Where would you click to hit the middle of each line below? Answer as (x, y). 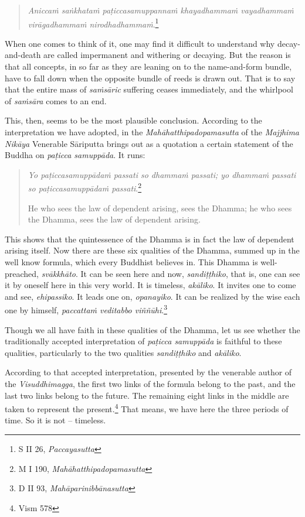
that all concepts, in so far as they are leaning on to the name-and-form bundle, (148, 66)
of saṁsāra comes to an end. (56, 100)
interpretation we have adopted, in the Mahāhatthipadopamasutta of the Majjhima (152, 132)
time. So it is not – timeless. (55, 420)
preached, (22, 273)
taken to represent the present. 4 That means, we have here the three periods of (147, 408)
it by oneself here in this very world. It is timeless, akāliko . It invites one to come (150, 285)
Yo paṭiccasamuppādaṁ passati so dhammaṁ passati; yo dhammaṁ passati (162, 174)
